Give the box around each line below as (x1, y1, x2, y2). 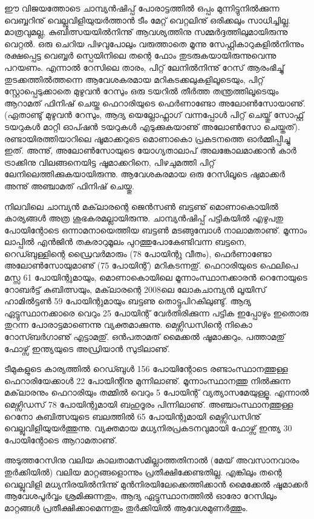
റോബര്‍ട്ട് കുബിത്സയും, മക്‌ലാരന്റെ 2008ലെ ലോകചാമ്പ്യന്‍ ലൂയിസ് (4, 282, 266, 295)
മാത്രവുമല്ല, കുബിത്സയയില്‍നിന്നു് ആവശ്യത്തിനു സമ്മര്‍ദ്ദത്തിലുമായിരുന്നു (4, 25, 288, 38)
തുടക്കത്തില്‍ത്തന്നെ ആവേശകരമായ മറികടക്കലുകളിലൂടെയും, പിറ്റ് (4, 73, 264, 85)
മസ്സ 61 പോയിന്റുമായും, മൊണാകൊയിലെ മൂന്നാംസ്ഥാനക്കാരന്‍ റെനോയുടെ (4, 271, 307, 284)
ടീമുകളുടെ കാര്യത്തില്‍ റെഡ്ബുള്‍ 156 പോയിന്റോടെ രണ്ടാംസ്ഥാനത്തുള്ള (4, 362, 288, 375)
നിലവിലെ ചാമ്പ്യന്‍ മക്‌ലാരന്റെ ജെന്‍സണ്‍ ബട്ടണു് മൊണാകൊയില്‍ (4, 200, 278, 212)
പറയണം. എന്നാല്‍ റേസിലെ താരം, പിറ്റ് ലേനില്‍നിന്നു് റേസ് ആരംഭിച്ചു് (4, 60, 284, 73)
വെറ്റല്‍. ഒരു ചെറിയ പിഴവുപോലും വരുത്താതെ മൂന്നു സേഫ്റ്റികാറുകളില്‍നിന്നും (4, 37, 304, 50)
